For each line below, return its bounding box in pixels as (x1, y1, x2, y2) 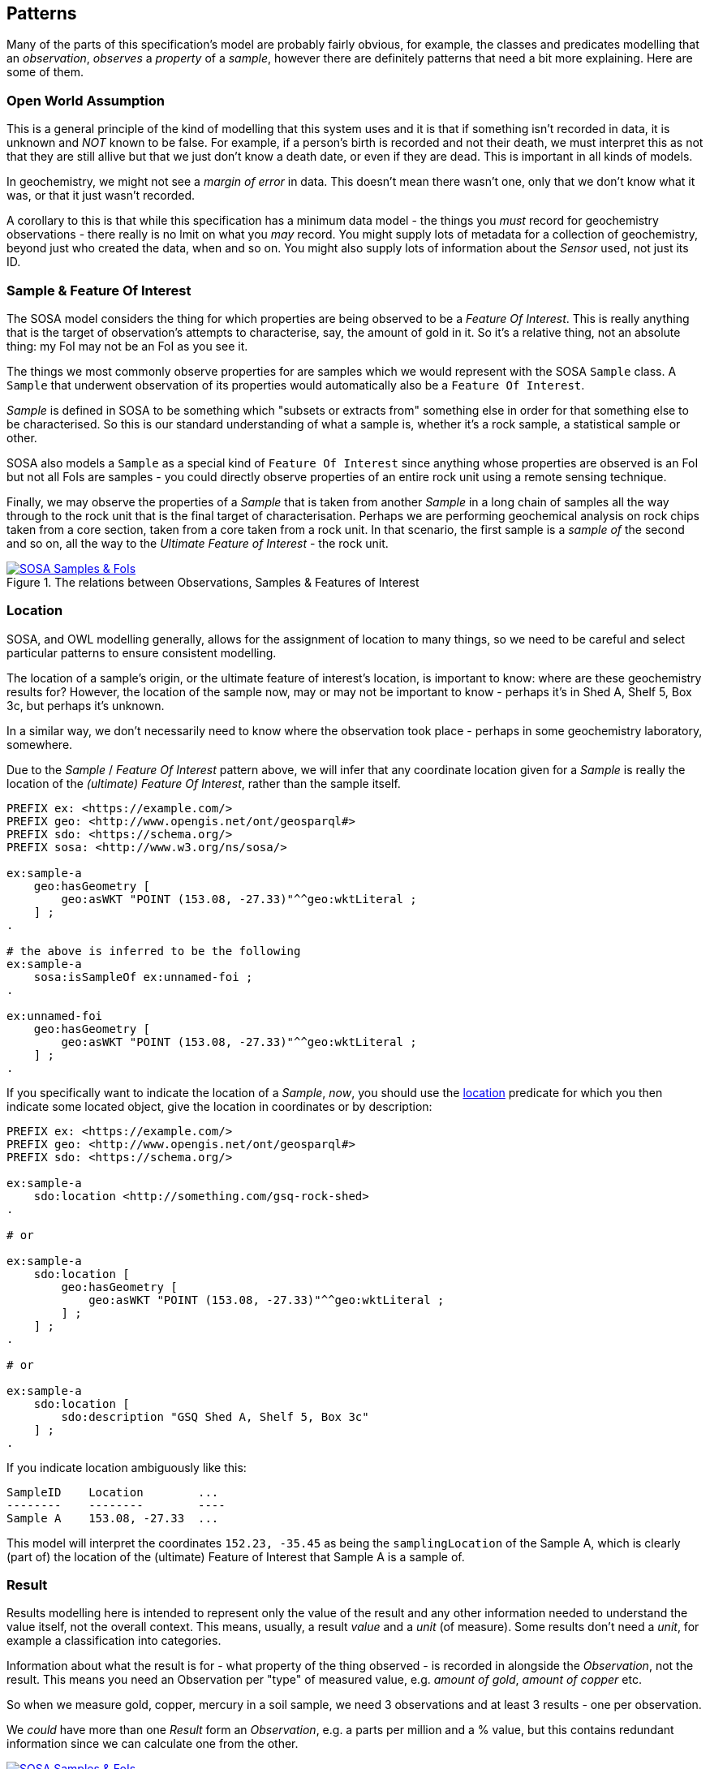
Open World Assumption (6, 92, 165, 109)
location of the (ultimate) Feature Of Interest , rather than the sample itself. (6, 776, 401, 790)
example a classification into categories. (6, 1633, 222, 1648)
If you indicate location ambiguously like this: (6, 1460, 247, 1474)
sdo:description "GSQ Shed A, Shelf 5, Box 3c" (61, 1410, 369, 1423)
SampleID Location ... (6, 1485, 219, 1499)
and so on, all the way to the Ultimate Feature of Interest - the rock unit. (6, 536, 389, 550)
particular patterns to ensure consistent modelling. (6, 645, 277, 660)
